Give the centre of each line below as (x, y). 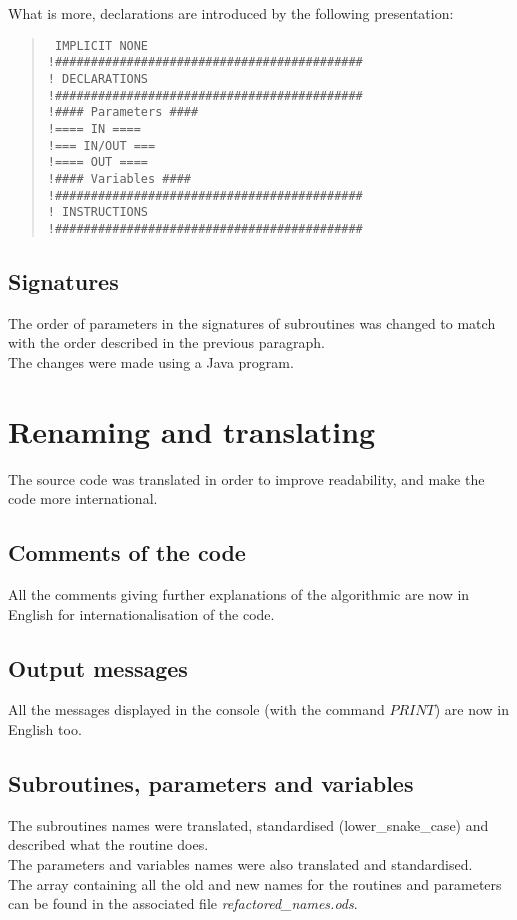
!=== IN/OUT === (101, 145)
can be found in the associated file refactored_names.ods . (183, 903)
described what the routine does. (108, 844)
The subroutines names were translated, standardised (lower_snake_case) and (248, 824)
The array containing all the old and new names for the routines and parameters (255, 883)
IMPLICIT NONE (101, 45)
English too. (45, 728)
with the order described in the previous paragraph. (166, 342)
